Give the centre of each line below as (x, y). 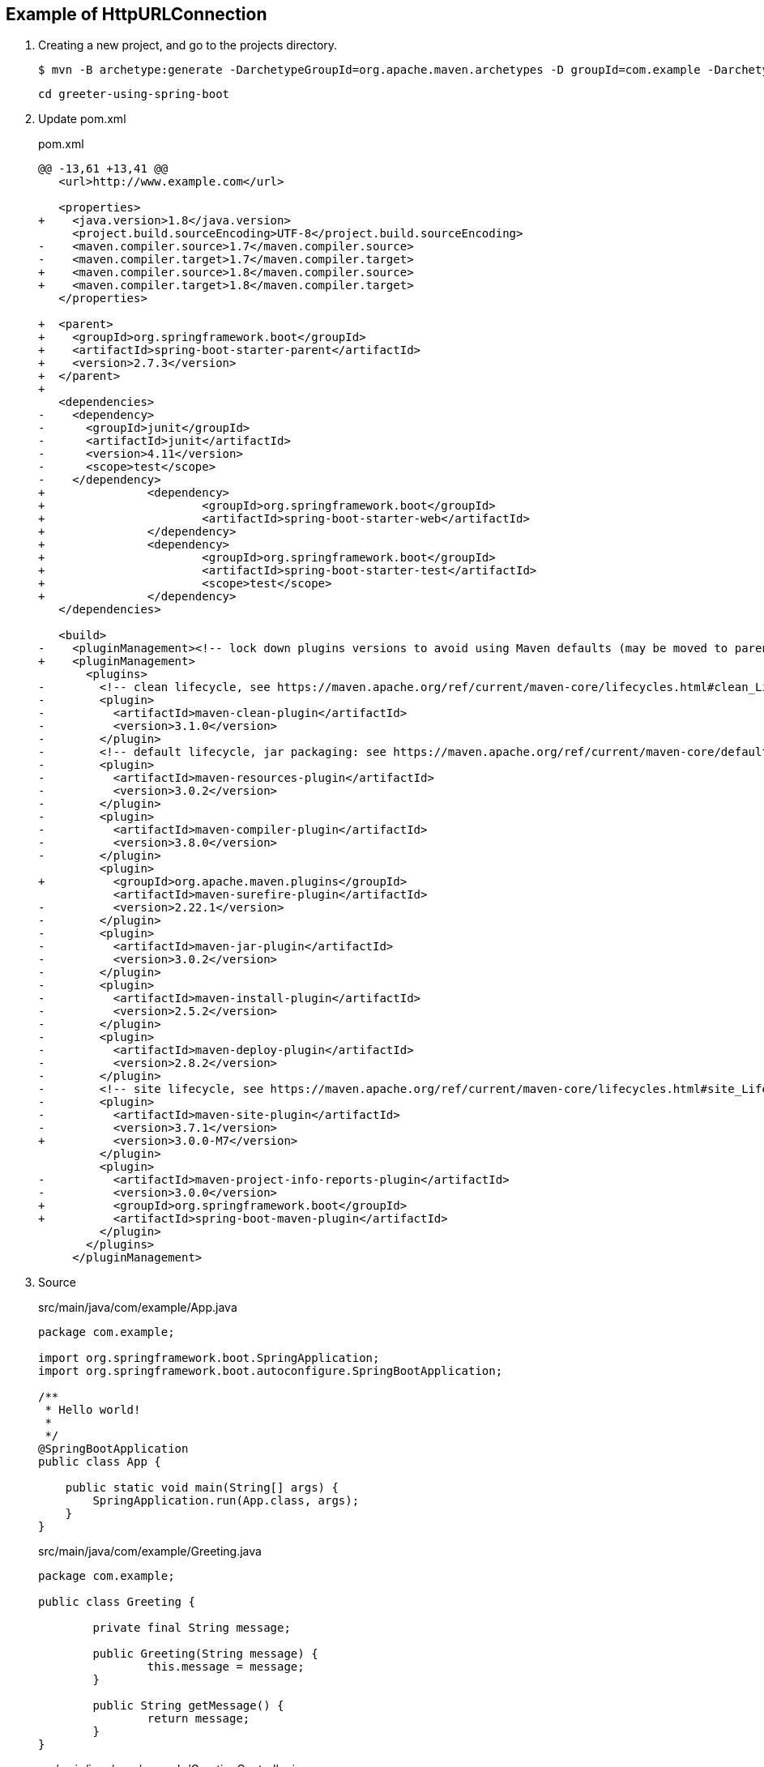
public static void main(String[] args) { (202, 1488)
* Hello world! (93, 1410)
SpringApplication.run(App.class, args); (226, 1501)
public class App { (100, 1462)
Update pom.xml (82, 119)
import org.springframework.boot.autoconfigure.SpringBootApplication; (271, 1371)
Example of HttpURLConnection (137, 14)
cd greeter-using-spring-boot (134, 94)
